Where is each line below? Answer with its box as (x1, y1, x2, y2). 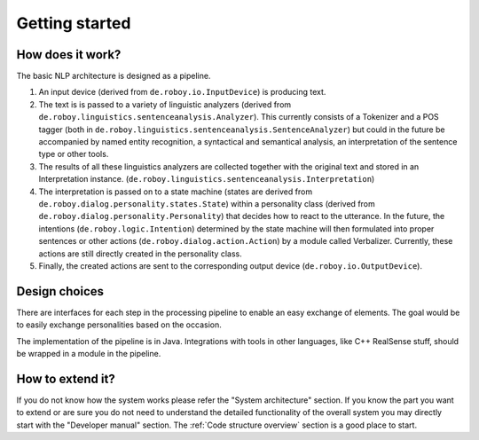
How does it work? (16, 47, 122, 62)
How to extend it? (16, 371, 115, 386)
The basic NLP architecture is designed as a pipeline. (16, 71, 211, 82)
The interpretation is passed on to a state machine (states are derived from (38, 186, 313, 197)
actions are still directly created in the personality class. (38, 248, 243, 259)
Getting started (16, 13, 131, 33)
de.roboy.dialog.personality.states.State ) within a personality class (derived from (38, 198, 376, 208)
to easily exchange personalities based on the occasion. (16, 319, 222, 330)
